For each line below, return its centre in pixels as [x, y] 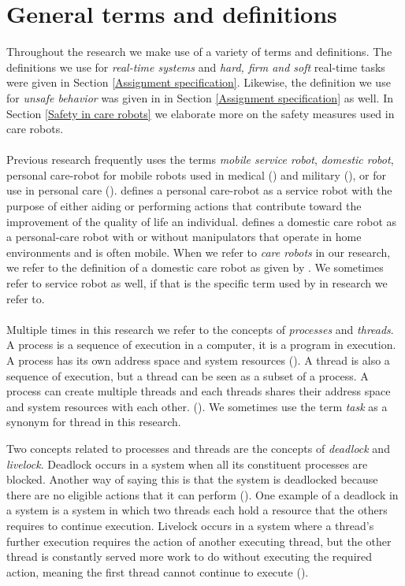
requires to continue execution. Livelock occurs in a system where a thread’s [190, 525]
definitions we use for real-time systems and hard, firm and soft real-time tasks [196, 67]
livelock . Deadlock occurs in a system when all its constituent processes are [187, 464]
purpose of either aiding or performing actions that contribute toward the [184, 206]
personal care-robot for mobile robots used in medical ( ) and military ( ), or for [197, 174]
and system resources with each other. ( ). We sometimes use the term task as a [197, 406]
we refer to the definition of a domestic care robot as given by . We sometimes [195, 267]
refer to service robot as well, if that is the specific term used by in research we [197, 283]
